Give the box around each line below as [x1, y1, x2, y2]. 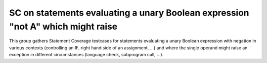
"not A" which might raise [9, 21, 118, 32]
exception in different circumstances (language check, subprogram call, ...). [9, 52, 164, 58]
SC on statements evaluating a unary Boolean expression [9, 7, 249, 18]
